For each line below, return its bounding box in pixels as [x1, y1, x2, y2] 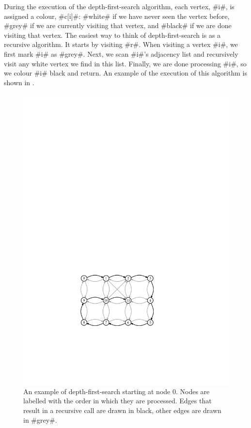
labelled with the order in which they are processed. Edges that [23, 396, 212, 406]
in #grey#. [23, 414, 57, 425]
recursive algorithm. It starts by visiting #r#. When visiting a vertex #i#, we [4, 39, 238, 49]
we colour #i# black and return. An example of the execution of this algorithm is [4, 68, 247, 78]
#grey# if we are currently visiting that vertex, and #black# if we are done [4, 20, 232, 31]
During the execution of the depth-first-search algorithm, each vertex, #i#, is [4, 1, 235, 11]
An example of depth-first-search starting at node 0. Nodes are [23, 386, 210, 396]
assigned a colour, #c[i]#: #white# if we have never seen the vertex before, [4, 11, 230, 21]
